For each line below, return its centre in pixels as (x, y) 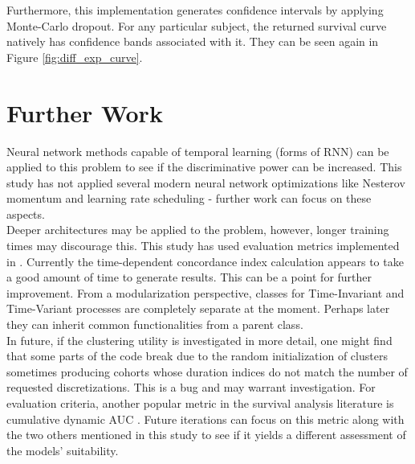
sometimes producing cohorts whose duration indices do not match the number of (207, 371)
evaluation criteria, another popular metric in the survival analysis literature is (200, 403)
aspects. (26, 214)
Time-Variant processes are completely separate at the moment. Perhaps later (198, 308)
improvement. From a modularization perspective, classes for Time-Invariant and (205, 292)
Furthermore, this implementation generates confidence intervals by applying (195, 10)
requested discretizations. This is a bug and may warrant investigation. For (191, 387)
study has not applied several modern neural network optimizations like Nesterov (206, 182)
